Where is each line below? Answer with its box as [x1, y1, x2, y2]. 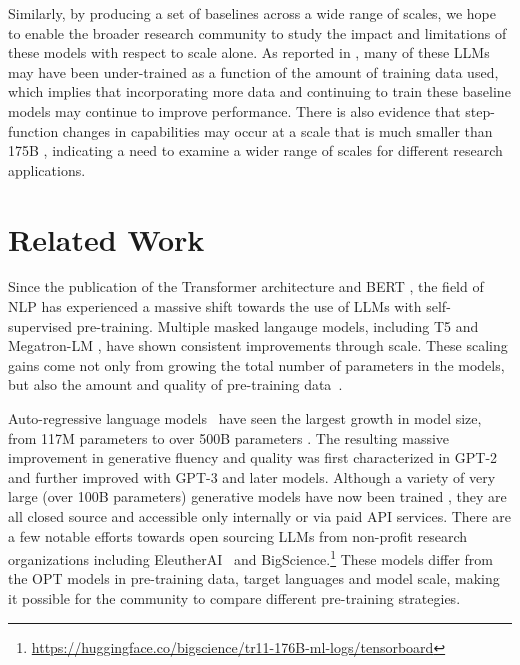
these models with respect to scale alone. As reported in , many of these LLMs [8, 42, 490, 63]
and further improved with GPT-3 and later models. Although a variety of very [8, 466, 496, 487]
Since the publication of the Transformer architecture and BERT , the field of [8, 276, 484, 297]
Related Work [8, 218, 205, 259]
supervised [8, 315, 72, 336]
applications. [8, 159, 86, 180]
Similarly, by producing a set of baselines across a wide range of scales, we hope [8, 3, 496, 23]
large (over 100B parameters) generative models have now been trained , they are [8, 486, 507, 507]
